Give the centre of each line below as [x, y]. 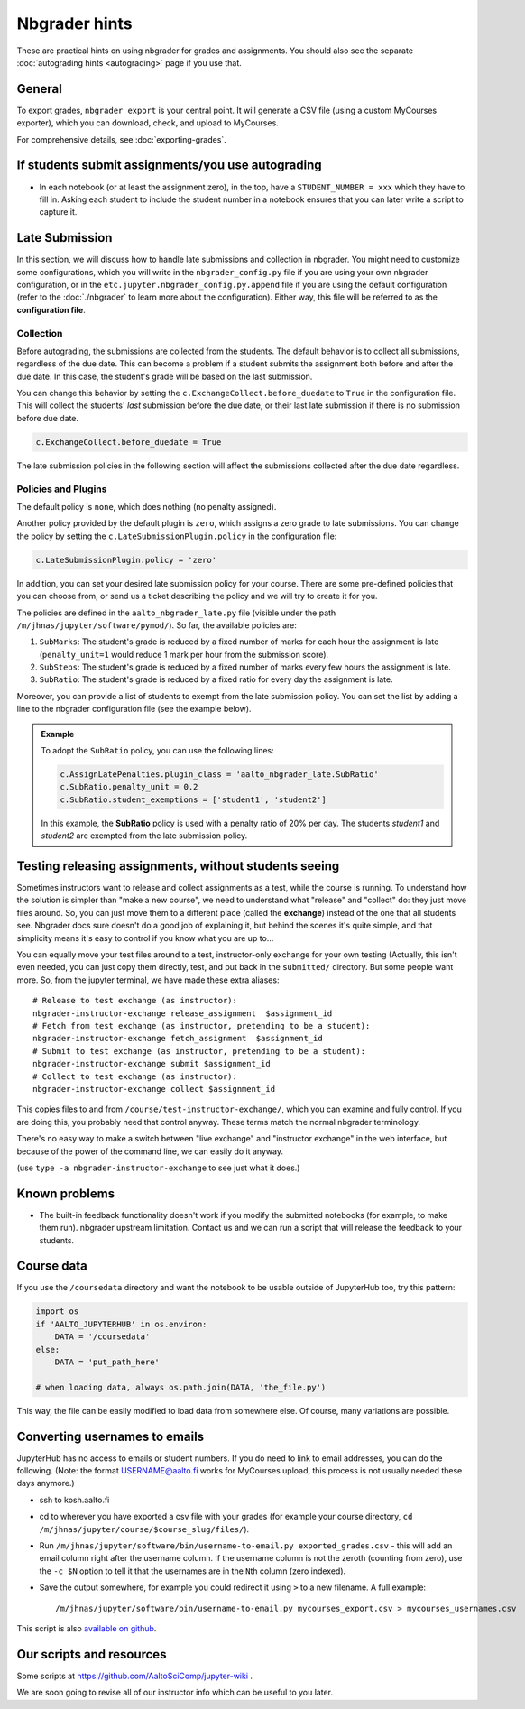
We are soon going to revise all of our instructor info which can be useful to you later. [175, 1693]
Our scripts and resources [92, 1654]
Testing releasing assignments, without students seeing [178, 866]
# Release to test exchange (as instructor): [135, 1001]
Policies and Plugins [62, 489]
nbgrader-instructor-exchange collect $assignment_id [154, 1089]
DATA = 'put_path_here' [107, 1362]
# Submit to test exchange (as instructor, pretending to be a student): [199, 1051]
